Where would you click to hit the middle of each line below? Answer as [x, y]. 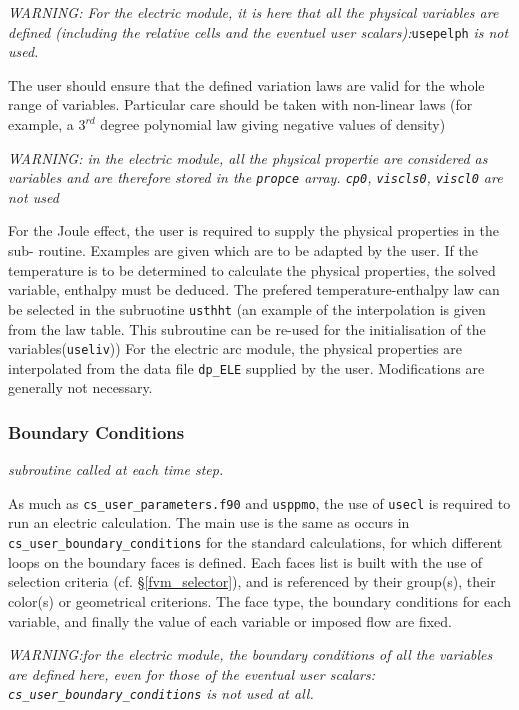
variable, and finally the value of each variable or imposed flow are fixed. [230, 620]
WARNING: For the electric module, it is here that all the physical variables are [253, 12]
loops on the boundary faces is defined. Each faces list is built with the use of [245, 561]
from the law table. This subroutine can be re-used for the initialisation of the [247, 328]
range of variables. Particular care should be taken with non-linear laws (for [240, 104]
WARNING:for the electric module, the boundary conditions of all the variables [250, 654]
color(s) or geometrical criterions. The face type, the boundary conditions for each [259, 600]
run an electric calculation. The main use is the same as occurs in [209, 522]
